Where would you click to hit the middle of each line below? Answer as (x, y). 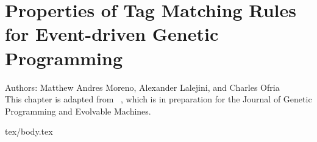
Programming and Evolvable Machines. (78, 111)
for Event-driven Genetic (112, 34)
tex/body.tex (29, 131)
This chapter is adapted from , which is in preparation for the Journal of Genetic (158, 99)
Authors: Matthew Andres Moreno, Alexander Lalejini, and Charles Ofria (142, 87)
